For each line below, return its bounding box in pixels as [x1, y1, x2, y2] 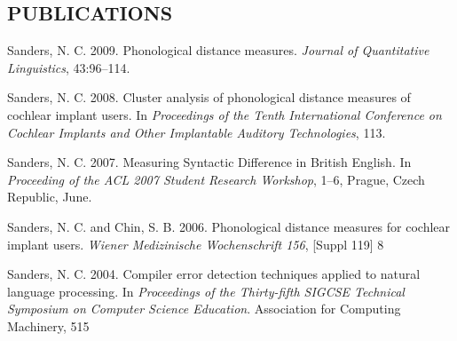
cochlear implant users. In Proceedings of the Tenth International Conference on [7, 105, 442, 123]
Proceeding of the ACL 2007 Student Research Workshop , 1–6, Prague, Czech [7, 170, 425, 188]
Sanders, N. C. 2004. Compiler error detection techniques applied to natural [7, 265, 421, 283]
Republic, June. [7, 187, 92, 206]
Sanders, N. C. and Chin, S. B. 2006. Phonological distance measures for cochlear [7, 217, 451, 235]
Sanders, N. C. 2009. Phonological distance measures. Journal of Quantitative [7, 41, 429, 59]
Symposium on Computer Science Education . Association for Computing [7, 299, 401, 318]
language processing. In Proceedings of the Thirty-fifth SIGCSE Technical [7, 282, 405, 300]
